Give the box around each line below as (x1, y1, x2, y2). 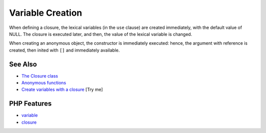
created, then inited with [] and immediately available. (9, 47, 120, 53)
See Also (9, 60, 37, 68)
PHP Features (9, 100, 52, 108)
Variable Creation (9, 7, 82, 18)
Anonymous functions (21, 80, 66, 86)
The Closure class (21, 73, 59, 79)
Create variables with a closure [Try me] (21, 86, 103, 93)
